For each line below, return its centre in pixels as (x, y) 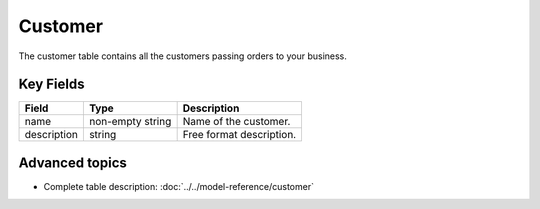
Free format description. (239, 135)
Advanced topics (72, 162)
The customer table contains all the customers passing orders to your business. (182, 56)
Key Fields (51, 84)
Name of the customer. (236, 122)
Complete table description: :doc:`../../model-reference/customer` (179, 186)
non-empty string (130, 122)
